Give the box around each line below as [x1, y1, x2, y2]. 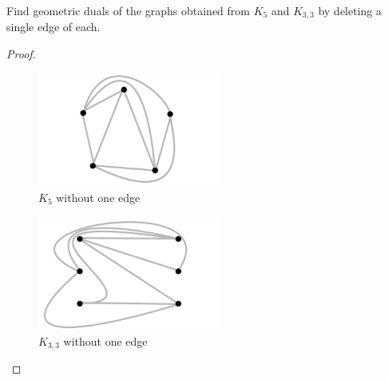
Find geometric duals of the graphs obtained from [6, 2, 250, 18]
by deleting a [318, 2, 382, 18]
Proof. [6, 46, 36, 62]
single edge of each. [6, 18, 101, 35]
